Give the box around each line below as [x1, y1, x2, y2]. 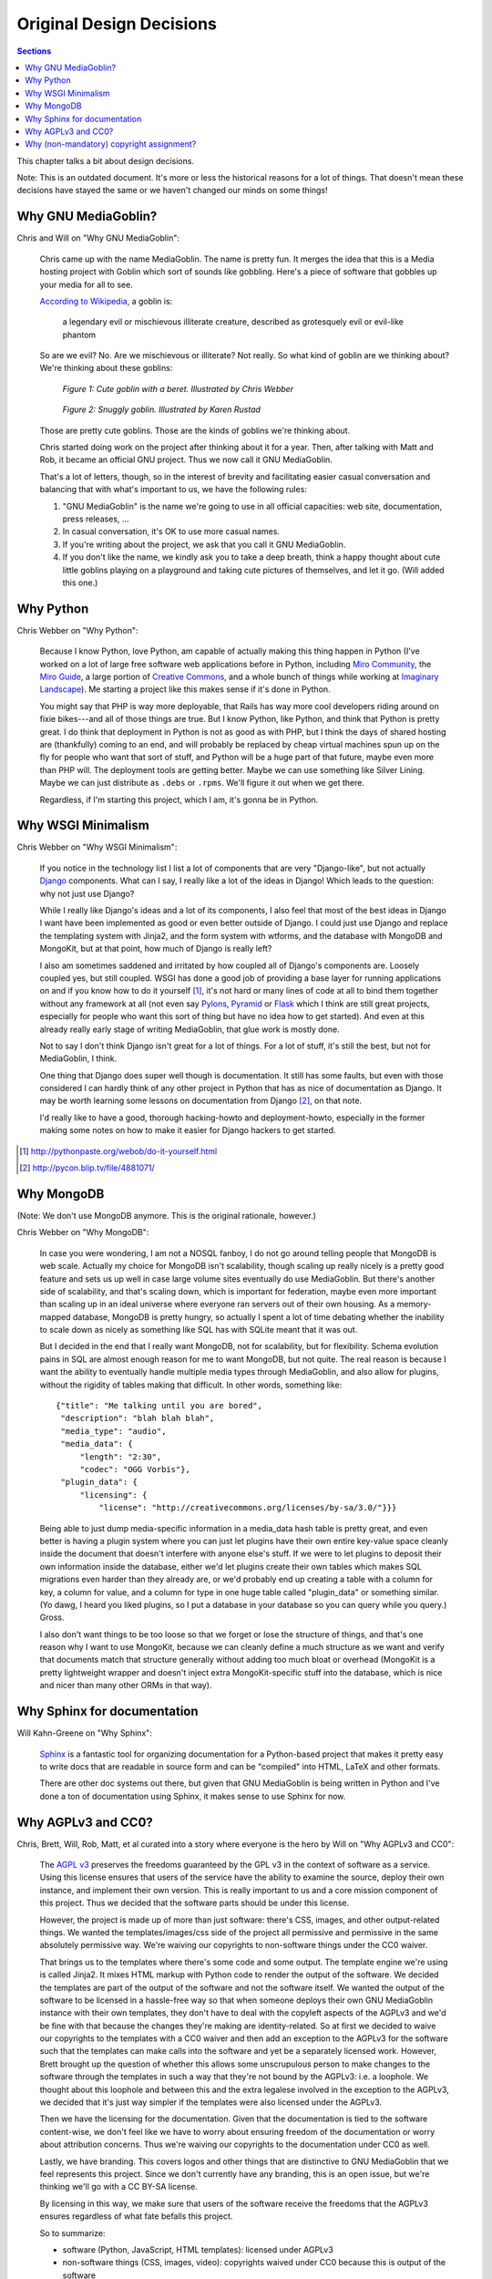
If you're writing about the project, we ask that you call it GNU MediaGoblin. [62, 539, 346, 550]
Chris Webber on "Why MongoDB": [16, 1227, 149, 1238]
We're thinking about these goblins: [39, 363, 173, 374]
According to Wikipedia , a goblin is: [39, 295, 173, 306]
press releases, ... [62, 513, 129, 524]
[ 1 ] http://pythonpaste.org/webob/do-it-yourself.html [19, 1145, 218, 1157]
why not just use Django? [39, 888, 135, 899]
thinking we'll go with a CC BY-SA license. [39, 2181, 198, 2192]
